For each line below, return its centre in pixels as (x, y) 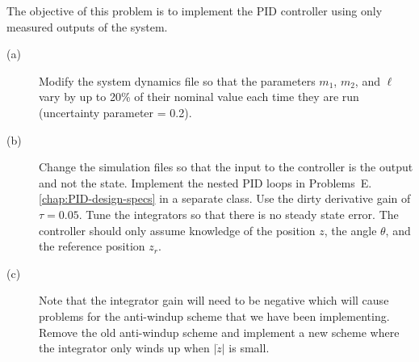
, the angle (350, 230)
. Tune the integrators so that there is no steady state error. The (239, 214)
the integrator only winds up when (124, 348)
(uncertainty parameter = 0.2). (115, 112)
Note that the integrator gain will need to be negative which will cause (214, 300)
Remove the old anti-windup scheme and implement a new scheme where (219, 332)
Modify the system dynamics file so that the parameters (177, 80)
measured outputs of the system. (87, 26)
